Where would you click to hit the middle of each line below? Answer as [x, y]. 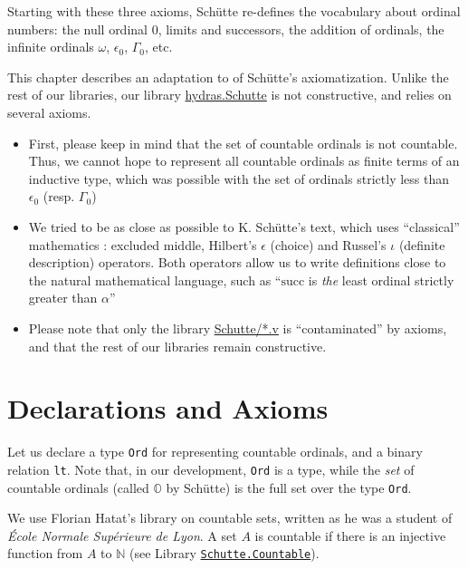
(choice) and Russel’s [328, 244]
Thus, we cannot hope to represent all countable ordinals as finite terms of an [244, 161]
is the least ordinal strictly [381, 280]
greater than [63, 298]
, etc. [159, 47]
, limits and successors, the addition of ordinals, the [301, 29]
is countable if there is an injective [350, 535]
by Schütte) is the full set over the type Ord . [289, 487]
